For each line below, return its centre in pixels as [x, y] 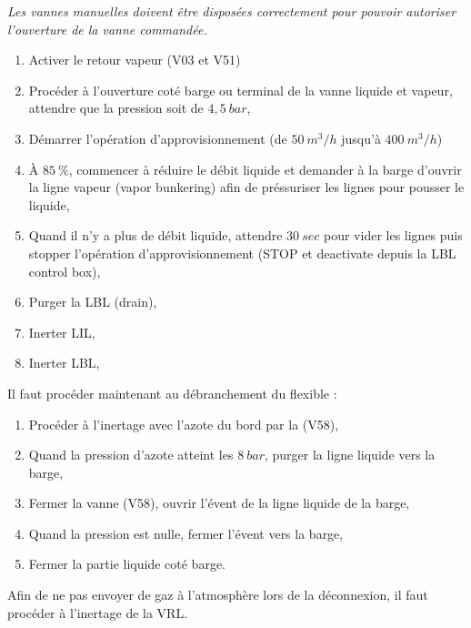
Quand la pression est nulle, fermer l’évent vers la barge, [186, 533]
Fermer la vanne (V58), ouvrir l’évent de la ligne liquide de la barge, [219, 503]
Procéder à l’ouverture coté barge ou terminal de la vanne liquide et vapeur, [241, 90]
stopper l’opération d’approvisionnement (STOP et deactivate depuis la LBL [242, 253]
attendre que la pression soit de [116, 108]
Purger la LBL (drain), [93, 302]
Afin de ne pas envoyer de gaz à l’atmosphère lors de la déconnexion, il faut [218, 595]
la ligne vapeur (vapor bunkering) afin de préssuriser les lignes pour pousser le [246, 187]
